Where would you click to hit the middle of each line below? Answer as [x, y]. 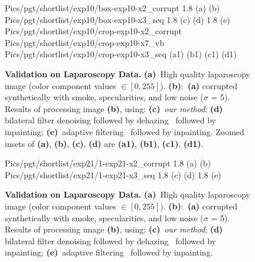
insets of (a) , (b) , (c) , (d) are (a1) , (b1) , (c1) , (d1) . [104, 143]
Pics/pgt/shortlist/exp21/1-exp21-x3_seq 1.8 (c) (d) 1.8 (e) [113, 174]
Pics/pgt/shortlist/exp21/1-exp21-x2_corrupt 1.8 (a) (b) [108, 163]
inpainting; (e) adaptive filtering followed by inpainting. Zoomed [125, 131]
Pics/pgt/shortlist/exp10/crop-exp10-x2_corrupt [94, 31]
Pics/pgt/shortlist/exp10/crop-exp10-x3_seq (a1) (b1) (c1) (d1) [121, 54]
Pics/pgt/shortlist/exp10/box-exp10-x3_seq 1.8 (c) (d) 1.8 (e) [117, 19]
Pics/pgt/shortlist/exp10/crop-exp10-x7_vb [85, 42]
